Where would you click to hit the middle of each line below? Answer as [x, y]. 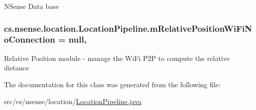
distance [16, 68]
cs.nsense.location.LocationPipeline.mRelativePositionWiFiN [128, 28]
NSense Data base [31, 6]
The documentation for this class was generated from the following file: [112, 84]
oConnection [30, 39]
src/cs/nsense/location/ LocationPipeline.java [73, 101]
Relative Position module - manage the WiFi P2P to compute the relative [117, 58]
